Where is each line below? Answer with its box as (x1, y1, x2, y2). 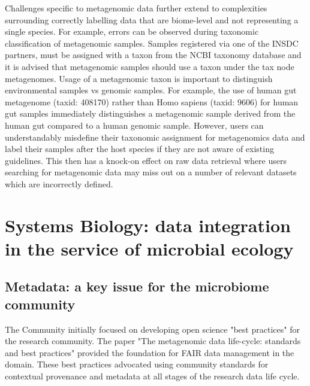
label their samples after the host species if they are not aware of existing (5, 142, 274, 155)
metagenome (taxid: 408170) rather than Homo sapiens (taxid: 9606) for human (5, 95, 299, 108)
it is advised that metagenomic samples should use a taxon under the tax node (5, 60, 294, 72)
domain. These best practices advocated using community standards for (5, 358, 269, 370)
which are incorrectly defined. (5, 177, 113, 190)
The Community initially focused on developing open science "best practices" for (5, 323, 300, 335)
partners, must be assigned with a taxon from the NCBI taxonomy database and (5, 48, 302, 61)
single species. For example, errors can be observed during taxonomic (5, 25, 259, 38)
